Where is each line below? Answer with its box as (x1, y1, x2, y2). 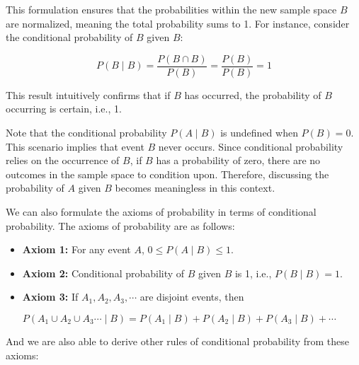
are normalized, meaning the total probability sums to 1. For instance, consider (6, 16, 350, 30)
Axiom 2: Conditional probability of (22, 265, 185, 280)
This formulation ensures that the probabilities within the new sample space (6, 2, 337, 16)
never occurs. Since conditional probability (158, 139, 343, 153)
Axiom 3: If (22, 289, 79, 304)
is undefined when (220, 125, 298, 140)
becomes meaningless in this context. (115, 180, 275, 195)
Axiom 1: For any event (22, 242, 131, 257)
